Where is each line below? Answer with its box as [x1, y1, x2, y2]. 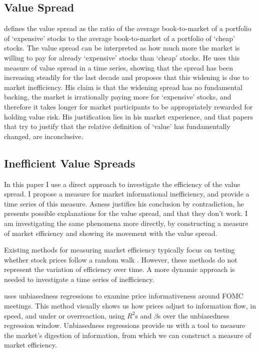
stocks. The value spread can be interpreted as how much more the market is [4, 42, 240, 53]
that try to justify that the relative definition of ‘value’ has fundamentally [4, 121, 230, 131]
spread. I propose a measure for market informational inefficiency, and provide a [4, 188, 249, 199]
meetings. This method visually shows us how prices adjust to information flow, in [4, 300, 256, 311]
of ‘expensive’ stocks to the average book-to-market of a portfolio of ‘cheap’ [4, 32, 235, 43]
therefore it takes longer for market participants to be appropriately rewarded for [4, 101, 253, 111]
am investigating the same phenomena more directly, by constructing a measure [4, 217, 248, 228]
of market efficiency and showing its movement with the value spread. [4, 227, 217, 238]
